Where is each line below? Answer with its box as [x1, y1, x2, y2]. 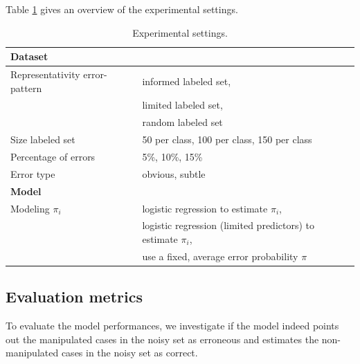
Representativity [10, 67, 80, 82]
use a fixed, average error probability [142, 248, 298, 263]
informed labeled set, [142, 73, 231, 88]
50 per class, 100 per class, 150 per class [142, 132, 312, 147]
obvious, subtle [142, 166, 206, 181]
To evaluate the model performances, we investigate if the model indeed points [6, 318, 339, 333]
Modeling [10, 201, 50, 215]
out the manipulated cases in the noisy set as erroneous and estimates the [6, 331, 319, 346]
